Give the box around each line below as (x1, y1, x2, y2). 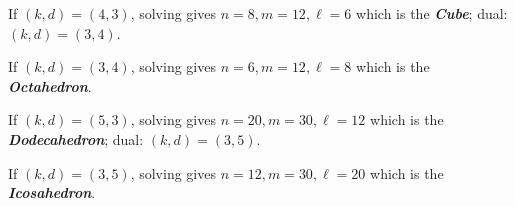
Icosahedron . (8, 182, 96, 203)
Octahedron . (8, 75, 92, 96)
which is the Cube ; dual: (356, 3, 508, 23)
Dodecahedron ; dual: (8, 128, 144, 149)
